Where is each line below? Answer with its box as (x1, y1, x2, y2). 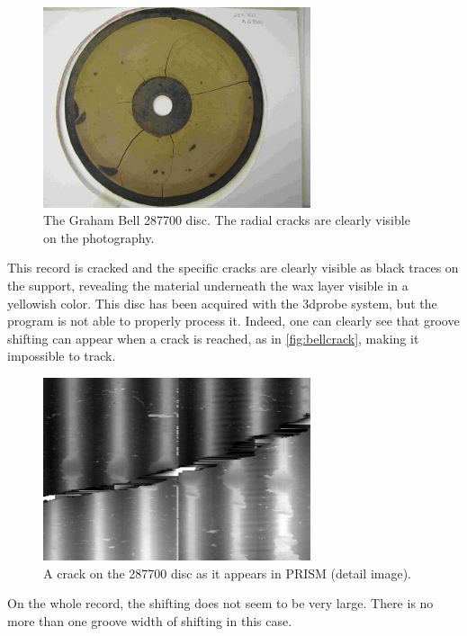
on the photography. (43, 228, 155, 246)
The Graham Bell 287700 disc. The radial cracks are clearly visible (43, 211, 410, 229)
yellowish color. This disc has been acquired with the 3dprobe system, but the (7, 293, 437, 312)
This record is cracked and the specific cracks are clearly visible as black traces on (7, 258, 459, 277)
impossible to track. (7, 346, 116, 365)
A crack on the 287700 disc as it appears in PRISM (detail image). (43, 563, 412, 582)
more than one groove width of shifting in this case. (7, 612, 292, 631)
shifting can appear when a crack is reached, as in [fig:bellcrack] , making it (7, 328, 419, 347)
